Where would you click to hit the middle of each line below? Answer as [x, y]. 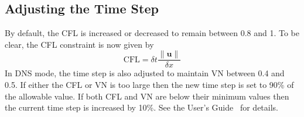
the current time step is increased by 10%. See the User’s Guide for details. [141, 107]
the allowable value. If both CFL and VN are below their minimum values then [147, 96]
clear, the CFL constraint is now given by [79, 44]
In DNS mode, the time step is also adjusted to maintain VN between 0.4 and [145, 73]
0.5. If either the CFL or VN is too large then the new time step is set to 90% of [149, 85]
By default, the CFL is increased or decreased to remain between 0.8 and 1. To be [152, 33]
